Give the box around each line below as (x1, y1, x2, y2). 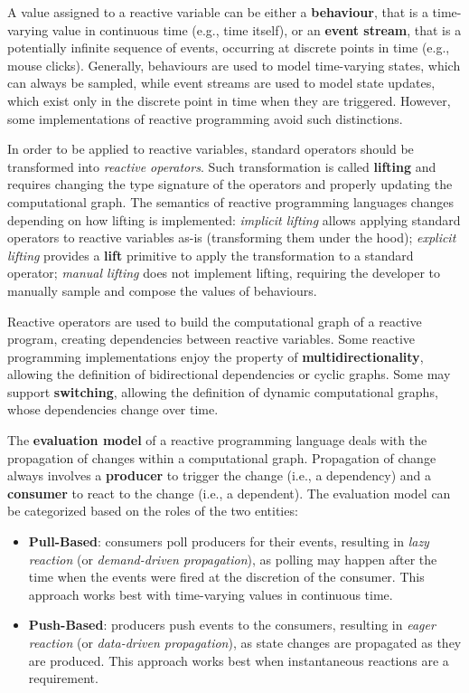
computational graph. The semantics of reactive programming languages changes (7, 192, 454, 211)
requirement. (28, 669, 98, 688)
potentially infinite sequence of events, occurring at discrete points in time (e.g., (7, 38, 450, 57)
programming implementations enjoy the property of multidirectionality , (7, 346, 424, 365)
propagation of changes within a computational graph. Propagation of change (7, 448, 436, 467)
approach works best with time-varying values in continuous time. (28, 584, 393, 603)
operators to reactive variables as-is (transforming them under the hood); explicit (7, 228, 456, 247)
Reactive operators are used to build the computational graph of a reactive (7, 311, 422, 330)
